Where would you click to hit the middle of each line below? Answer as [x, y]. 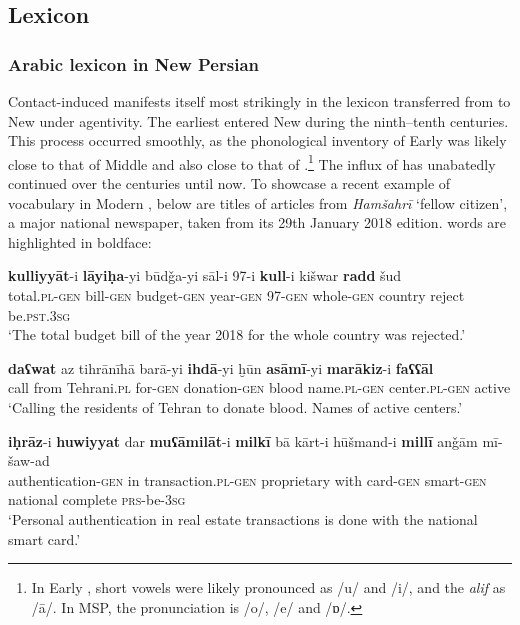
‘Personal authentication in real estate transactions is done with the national [243, 518]
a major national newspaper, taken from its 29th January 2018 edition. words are [257, 222]
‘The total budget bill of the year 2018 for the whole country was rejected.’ [237, 334]
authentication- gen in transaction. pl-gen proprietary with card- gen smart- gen [247, 479]
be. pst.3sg [39, 314]
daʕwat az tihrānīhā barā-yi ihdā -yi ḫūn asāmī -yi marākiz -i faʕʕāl [221, 367]
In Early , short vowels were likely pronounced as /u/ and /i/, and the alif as [268, 587]
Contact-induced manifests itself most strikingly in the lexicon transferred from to [259, 101]
